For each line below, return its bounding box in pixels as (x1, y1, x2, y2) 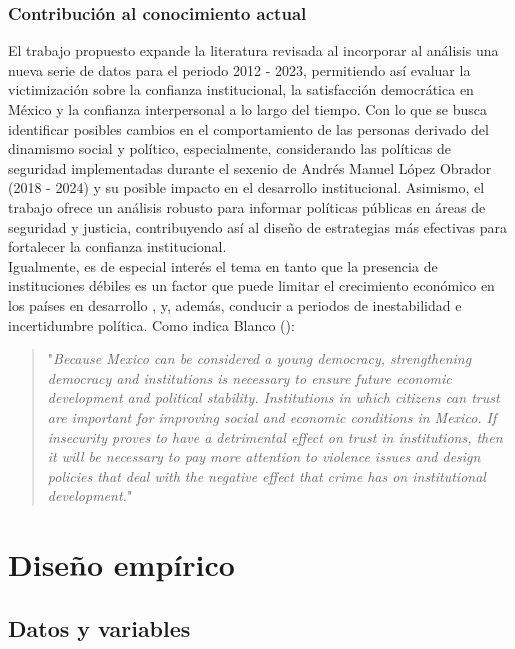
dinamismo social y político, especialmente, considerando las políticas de (8, 138, 452, 159)
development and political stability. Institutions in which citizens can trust (47, 387, 500, 408)
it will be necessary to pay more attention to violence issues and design (47, 446, 481, 467)
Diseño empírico (8, 544, 235, 585)
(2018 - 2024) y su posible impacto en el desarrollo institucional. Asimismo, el (8, 177, 485, 198)
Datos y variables (8, 612, 191, 643)
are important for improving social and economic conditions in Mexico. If (47, 406, 497, 427)
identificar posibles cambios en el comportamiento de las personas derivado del (8, 118, 489, 139)
